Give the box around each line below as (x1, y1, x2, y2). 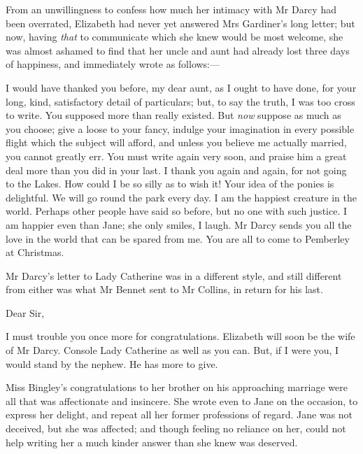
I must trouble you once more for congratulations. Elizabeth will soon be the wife (6, 329, 355, 343)
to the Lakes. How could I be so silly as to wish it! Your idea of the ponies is (6, 176, 334, 191)
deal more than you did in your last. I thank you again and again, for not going (6, 162, 347, 177)
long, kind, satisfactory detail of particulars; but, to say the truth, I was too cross (6, 94, 355, 108)
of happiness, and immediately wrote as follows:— (6, 57, 220, 71)
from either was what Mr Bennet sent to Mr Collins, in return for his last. (6, 282, 323, 297)
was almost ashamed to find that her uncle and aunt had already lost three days (6, 43, 350, 57)
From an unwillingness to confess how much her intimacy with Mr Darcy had (6, 2, 336, 16)
